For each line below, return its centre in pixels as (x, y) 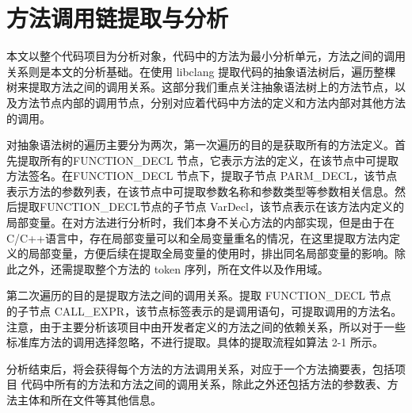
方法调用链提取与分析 (118, 18)
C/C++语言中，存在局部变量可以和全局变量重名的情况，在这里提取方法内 (198, 237)
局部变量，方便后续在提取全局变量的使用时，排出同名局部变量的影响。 (211, 253)
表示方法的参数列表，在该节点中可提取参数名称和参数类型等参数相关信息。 (200, 191)
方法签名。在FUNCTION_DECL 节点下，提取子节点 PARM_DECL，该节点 (202, 176)
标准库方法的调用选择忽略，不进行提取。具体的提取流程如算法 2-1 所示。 (195, 342)
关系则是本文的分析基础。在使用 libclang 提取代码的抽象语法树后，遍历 (190, 71)
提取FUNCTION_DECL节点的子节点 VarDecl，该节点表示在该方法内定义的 (210, 206)
